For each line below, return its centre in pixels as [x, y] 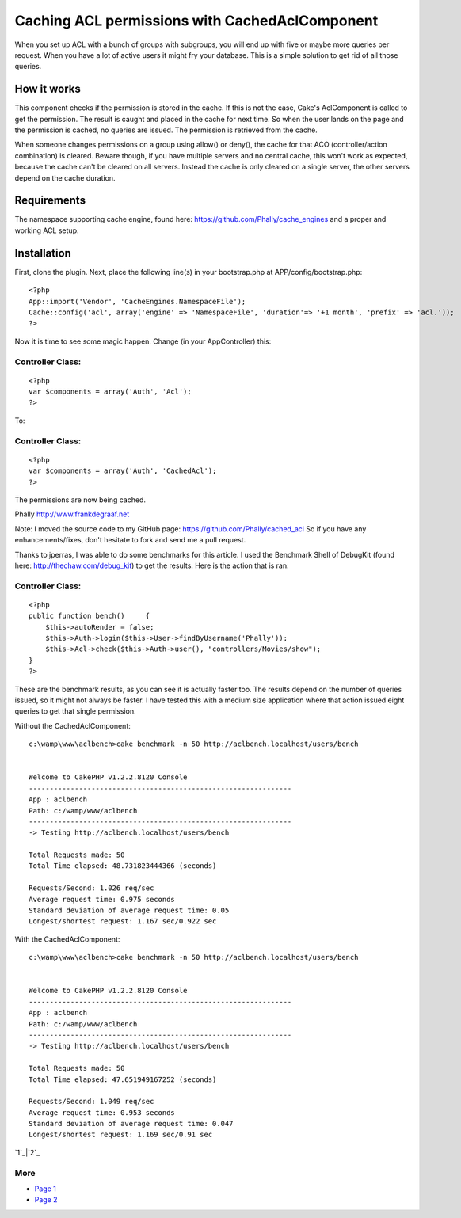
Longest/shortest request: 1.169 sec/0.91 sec [121, 1135]
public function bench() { [90, 616]
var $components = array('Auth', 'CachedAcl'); [123, 471]
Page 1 [46, 1189]
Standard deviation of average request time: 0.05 [129, 910]
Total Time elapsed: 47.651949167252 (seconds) [123, 1079]
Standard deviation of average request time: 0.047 [131, 1124]
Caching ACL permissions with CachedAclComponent [196, 21]
